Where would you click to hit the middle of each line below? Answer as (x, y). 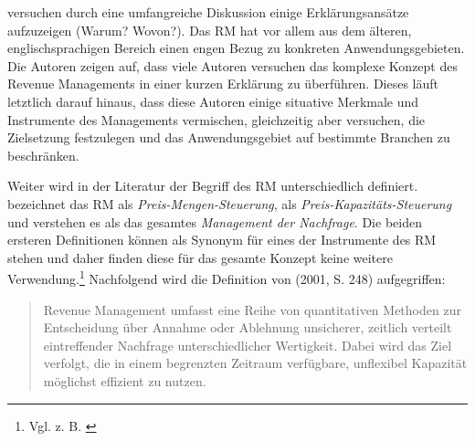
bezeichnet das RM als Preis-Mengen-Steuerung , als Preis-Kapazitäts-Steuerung (230, 203)
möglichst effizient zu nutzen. (125, 380)
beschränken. (43, 155)
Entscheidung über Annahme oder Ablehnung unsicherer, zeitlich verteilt (248, 327)
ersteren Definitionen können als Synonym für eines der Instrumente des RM (222, 240)
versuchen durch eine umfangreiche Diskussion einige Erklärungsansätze (208, 12)
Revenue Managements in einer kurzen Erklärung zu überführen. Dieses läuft (223, 84)
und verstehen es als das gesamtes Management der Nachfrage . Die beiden (215, 221)
